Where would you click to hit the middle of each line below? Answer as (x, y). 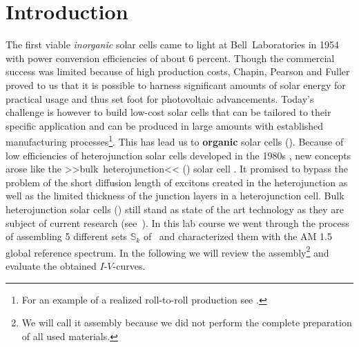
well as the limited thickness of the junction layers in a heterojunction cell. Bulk (175, 196)
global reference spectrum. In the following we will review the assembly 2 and (167, 251)
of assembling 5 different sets (67, 236)
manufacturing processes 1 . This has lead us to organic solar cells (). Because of (175, 140)
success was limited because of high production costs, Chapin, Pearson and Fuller (178, 71)
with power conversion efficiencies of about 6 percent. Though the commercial (170, 58)
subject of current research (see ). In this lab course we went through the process (177, 222)
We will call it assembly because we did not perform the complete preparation (187, 323)
